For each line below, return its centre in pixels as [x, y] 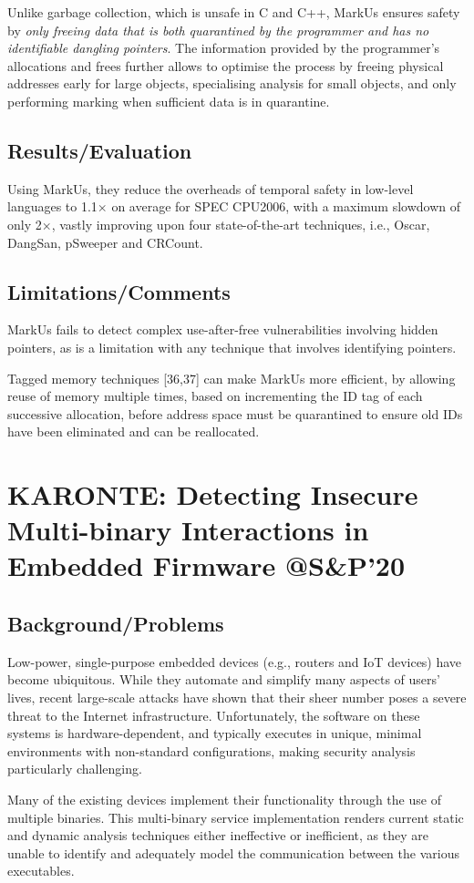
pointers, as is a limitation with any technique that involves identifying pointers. [232, 347]
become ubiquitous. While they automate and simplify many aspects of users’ [224, 679]
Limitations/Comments [119, 291]
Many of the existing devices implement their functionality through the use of [224, 800]
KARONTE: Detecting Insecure [213, 494]
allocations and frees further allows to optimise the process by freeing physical [226, 65]
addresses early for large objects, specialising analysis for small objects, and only [232, 83]
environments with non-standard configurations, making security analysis [211, 750]
